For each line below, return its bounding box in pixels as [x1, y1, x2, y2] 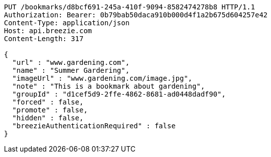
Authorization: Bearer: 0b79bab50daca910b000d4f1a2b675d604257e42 [4, 11, 268, 19]
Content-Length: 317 [4, 35, 84, 43]
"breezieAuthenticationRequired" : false [12, 122, 176, 130]
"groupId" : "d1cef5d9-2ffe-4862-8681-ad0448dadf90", [12, 90, 226, 98]
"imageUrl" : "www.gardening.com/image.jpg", [12, 74, 193, 82]
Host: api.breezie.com [4, 27, 92, 35]
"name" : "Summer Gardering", [12, 66, 130, 74]
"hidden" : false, [12, 114, 84, 122]
